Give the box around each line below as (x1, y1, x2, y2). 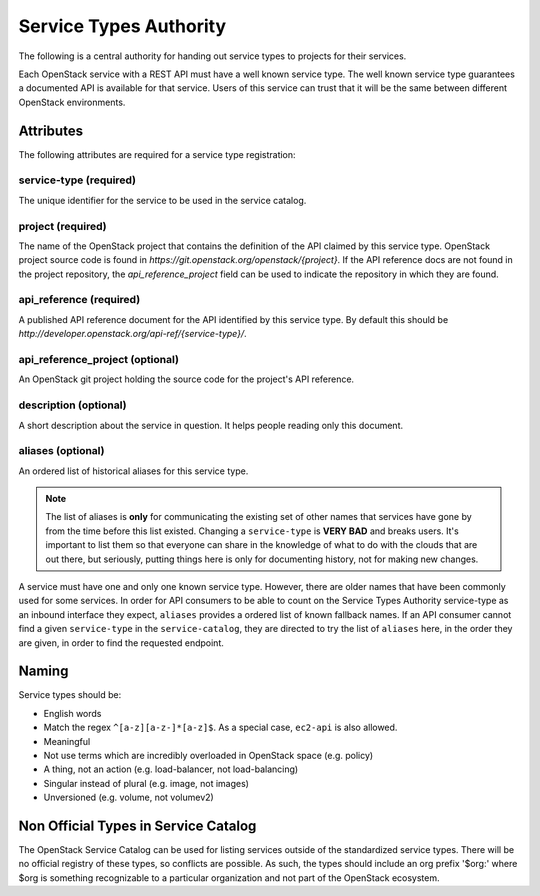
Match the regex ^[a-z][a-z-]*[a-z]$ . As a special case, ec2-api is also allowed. (43, 721, 398, 734)
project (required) (18, 219, 107, 233)
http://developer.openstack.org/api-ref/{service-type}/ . (18, 328, 247, 340)
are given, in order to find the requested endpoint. (18, 636, 225, 649)
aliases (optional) (18, 444, 105, 458)
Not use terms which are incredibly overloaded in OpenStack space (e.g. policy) (43, 750, 374, 762)
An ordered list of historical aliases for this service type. (18, 465, 249, 477)
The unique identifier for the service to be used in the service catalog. (18, 194, 307, 206)
